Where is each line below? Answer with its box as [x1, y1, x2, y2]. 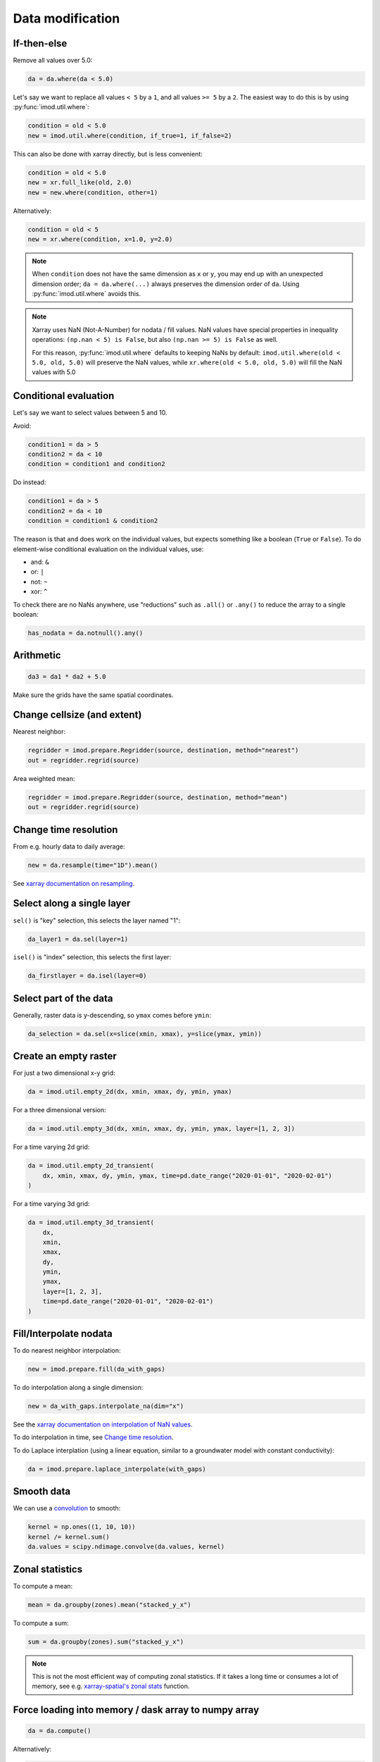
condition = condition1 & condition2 [27, 517, 158, 525]
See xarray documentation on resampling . [13, 879, 135, 887]
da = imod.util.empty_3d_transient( [27, 1219, 155, 1226]
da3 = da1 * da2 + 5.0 [27, 672, 106, 680]
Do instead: [13, 478, 46, 486]
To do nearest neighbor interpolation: [13, 1346, 121, 1355]
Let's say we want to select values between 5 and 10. [13, 409, 168, 417]
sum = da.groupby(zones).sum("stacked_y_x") [27, 1637, 184, 1646]
